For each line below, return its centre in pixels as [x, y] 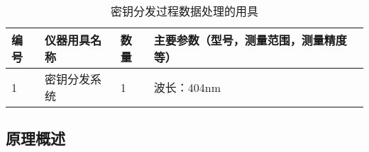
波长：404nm [187, 87]
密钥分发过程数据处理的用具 [184, 11]
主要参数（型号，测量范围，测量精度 [250, 40]
